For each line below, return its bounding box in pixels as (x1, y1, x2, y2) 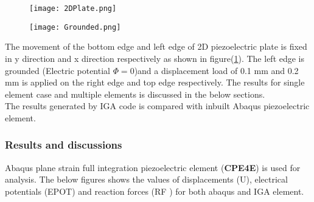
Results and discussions (5, 137, 122, 152)
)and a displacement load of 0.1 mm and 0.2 (134, 64, 299, 76)
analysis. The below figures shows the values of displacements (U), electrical (5, 173, 288, 186)
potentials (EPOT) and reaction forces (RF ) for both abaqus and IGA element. (5, 184, 304, 197)
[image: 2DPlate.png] (29, 4, 117, 13)
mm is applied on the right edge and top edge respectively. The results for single (5, 76, 305, 89)
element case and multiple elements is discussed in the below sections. (5, 87, 265, 100)
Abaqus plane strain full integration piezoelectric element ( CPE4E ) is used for (5, 161, 301, 173)
